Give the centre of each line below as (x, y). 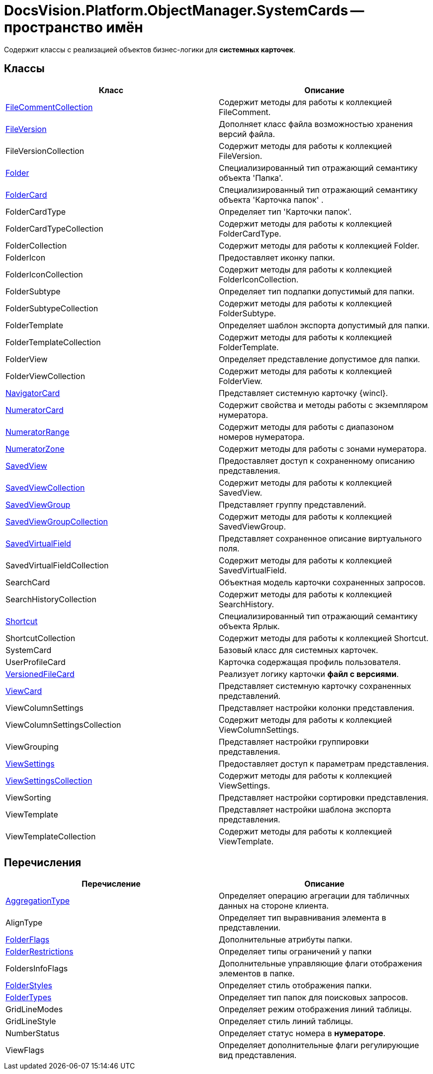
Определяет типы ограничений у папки (295, 952)
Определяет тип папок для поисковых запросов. (313, 998)
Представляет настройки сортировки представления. (324, 797)
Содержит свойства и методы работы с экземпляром (323, 405)
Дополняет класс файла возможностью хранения (316, 124)
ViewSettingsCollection (49, 780)
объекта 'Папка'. (251, 178)
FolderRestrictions (40, 952)
